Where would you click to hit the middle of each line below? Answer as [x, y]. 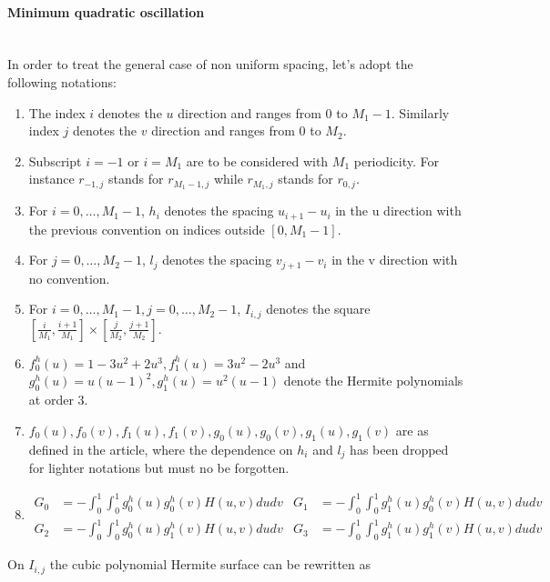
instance [51, 179]
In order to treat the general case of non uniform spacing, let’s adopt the [210, 64]
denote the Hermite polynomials [373, 381]
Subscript [55, 161]
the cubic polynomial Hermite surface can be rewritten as [210, 564]
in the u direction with [398, 211]
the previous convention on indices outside [147, 229]
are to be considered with [257, 161]
